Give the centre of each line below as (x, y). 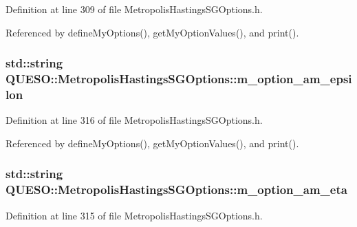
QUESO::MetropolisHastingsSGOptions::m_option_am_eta (176, 190)
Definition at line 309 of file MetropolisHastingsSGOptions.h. (134, 9)
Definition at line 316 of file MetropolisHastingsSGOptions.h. (134, 120)
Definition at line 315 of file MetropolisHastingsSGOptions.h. (134, 215)
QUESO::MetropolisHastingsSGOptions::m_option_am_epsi (179, 79)
